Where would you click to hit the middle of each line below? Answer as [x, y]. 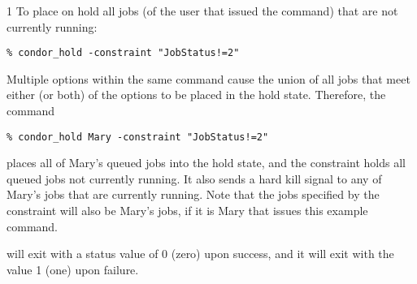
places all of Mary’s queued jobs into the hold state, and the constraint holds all [206, 163]
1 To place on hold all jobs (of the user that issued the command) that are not [202, 11]
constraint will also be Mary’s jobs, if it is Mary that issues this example [187, 211]
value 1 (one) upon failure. [73, 269]
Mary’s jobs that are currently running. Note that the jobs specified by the [193, 194]
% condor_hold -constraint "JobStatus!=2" [123, 53]
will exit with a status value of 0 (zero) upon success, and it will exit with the [200, 254]
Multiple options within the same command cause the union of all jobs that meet [208, 78]
